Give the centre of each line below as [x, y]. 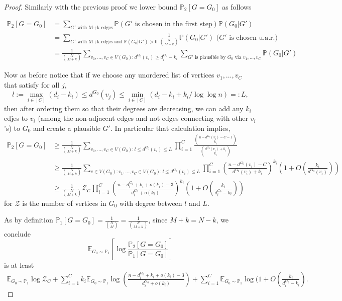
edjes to [16, 118]
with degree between [151, 203]
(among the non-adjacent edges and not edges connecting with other [143, 118]
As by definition [29, 220]
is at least [19, 265]
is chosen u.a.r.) [253, 37]
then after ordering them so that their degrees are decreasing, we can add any [124, 108]
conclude [17, 233]
